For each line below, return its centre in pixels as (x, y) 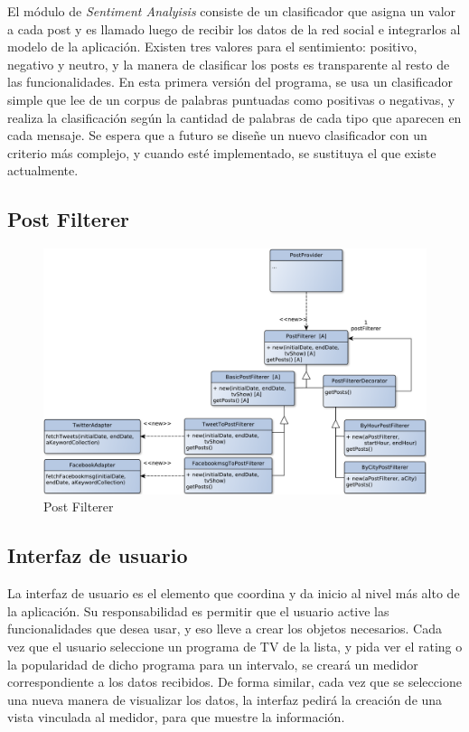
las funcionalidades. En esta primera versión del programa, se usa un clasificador (230, 82)
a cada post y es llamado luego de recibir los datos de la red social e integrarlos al (234, 28)
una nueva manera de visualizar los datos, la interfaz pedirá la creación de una (225, 699)
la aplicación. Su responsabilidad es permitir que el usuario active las (198, 610)
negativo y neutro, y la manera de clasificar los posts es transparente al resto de (229, 64)
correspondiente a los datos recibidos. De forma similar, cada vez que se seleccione (234, 682)
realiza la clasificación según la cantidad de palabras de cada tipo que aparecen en (234, 117)
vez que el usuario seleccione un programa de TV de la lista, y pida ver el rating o (235, 646)
